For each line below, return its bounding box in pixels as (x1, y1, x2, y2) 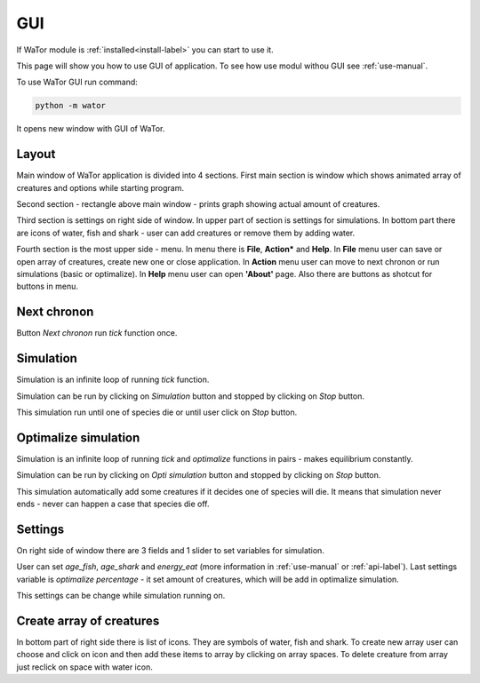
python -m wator (35, 100, 107, 111)
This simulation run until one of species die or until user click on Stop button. (16, 407, 298, 417)
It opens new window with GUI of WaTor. (16, 123, 165, 134)
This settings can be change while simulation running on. (16, 591, 226, 601)
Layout (16, 147, 56, 162)
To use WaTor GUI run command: (16, 76, 138, 88)
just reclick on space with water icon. (16, 662, 153, 672)
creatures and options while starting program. (16, 182, 184, 193)
